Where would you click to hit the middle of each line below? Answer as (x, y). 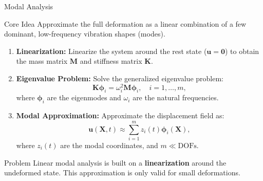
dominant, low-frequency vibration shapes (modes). (85, 34)
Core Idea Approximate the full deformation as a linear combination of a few (125, 23)
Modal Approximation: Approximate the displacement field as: (120, 115)
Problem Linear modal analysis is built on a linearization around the (115, 162)
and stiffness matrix (111, 61)
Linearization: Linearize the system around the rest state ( (111, 51)
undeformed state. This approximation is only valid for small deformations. (122, 173)
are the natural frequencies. (176, 97)
